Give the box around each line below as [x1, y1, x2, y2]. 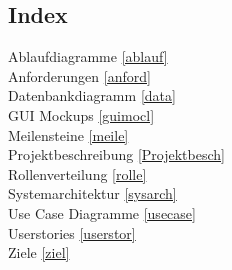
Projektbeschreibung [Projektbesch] [8, 144, 225, 165]
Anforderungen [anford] [8, 65, 151, 86]
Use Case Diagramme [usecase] [8, 202, 196, 223]
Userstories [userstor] [8, 222, 136, 243]
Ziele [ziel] [8, 242, 70, 263]
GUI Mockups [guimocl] [8, 104, 155, 125]
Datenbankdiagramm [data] [8, 85, 176, 106]
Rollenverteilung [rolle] [8, 163, 147, 184]
